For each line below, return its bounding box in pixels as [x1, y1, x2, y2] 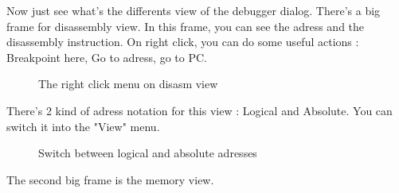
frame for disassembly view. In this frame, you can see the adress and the [6, 17, 365, 34]
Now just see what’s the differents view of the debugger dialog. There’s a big [6, 2, 381, 18]
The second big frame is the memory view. [6, 171, 214, 187]
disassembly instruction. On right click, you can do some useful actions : [6, 33, 359, 50]
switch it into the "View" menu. [6, 118, 160, 134]
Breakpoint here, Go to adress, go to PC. [6, 48, 207, 65]
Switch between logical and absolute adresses [38, 145, 257, 161]
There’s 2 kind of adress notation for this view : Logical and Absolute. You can [6, 102, 393, 118]
